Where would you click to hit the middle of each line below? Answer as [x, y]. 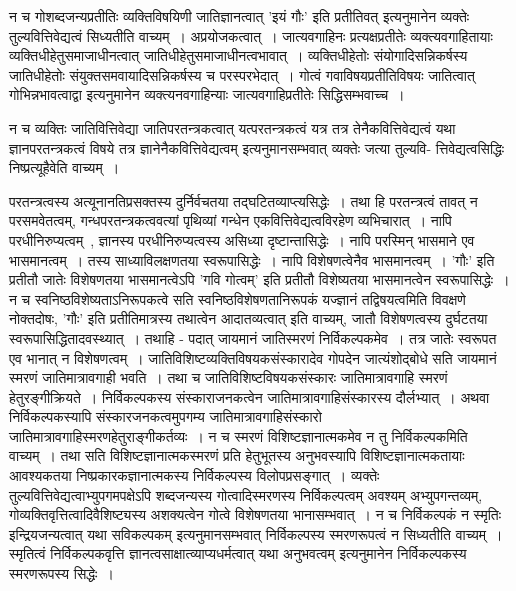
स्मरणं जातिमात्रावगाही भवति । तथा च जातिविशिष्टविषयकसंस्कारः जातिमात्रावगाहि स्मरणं [228, 377]
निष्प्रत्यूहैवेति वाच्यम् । [64, 167]
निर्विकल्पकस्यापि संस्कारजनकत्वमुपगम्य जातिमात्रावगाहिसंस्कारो [165, 416]
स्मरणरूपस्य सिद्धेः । [61, 573]
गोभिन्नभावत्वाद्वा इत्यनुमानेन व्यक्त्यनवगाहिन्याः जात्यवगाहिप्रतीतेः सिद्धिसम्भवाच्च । [207, 94]
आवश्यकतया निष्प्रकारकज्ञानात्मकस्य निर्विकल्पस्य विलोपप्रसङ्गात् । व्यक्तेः [194, 475]
